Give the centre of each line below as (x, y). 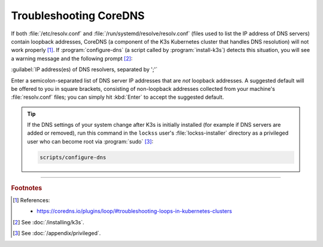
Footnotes (27, 188)
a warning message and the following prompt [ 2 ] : (72, 58)
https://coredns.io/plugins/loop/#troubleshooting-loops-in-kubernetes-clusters (135, 211)
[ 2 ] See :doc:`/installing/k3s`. (48, 222)
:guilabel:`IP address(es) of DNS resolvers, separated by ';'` (84, 69)
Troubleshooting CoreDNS (78, 16)
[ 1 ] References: (31, 200)
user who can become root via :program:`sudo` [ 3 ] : (90, 141)
